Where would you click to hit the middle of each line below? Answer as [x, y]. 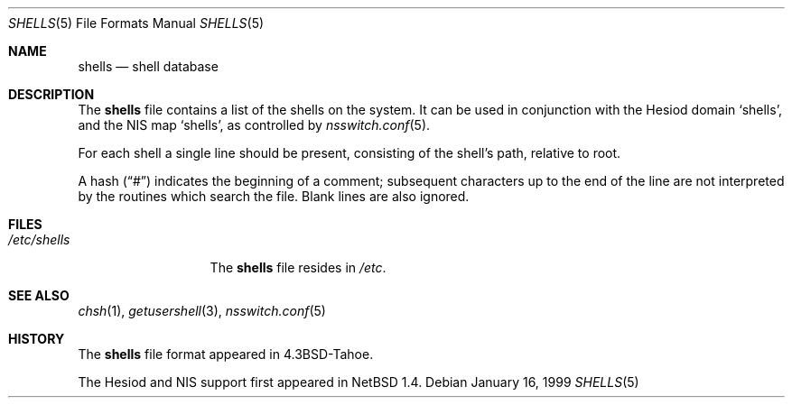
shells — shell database [148, 66]
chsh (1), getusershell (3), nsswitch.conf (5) [202, 311]
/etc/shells [39, 239]
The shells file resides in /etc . [298, 267]
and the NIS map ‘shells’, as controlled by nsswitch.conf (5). [254, 125]
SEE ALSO [39, 295]
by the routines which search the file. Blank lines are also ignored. [274, 196]
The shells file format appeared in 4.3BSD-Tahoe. [226, 354]
